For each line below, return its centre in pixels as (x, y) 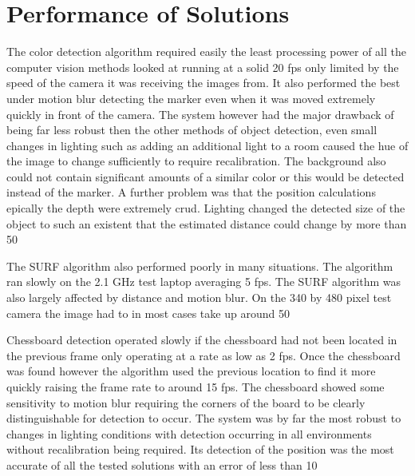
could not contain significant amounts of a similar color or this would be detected (206, 176)
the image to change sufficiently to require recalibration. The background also (196, 161)
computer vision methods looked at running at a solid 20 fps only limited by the (203, 67)
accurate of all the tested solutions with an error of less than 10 (162, 464)
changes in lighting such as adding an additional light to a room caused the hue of (207, 145)
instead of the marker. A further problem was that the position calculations (191, 192)
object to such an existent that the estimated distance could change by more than (207, 223)
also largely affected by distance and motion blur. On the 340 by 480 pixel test (199, 297)
